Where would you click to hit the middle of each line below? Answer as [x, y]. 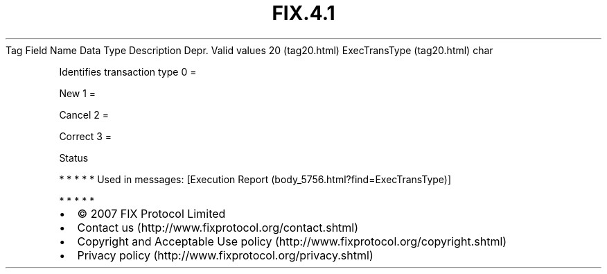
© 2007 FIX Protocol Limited [151, 213]
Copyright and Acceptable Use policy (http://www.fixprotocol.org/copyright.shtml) [292, 241]
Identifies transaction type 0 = [128, 71]
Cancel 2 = [84, 114]
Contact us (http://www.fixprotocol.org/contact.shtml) [218, 227]
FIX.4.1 [303, 13]
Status [74, 157]
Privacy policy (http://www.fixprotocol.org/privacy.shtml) [225, 255]
